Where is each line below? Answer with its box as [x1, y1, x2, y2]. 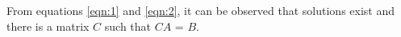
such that [104, 17, 152, 34]
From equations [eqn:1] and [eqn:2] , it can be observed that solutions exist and [6, 2, 395, 18]
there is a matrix [6, 17, 90, 34]
